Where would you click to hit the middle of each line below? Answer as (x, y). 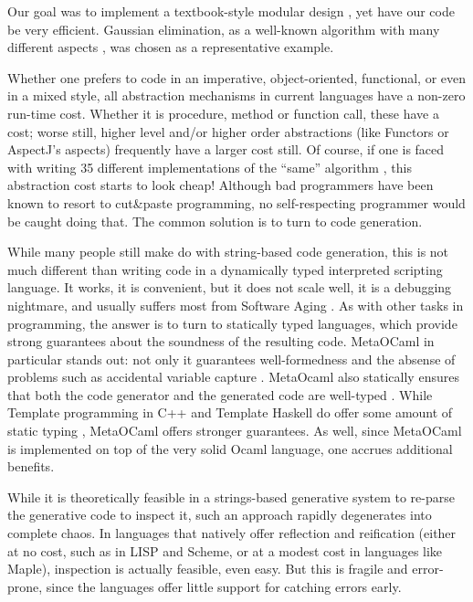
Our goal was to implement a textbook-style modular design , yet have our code (231, 11)
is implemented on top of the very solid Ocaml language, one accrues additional (230, 448)
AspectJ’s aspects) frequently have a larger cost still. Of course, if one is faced (226, 149)
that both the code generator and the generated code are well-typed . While (220, 394)
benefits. (31, 466)
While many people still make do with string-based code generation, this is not (228, 252)
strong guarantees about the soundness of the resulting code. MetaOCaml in (221, 341)
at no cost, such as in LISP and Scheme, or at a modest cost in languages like (225, 550)
